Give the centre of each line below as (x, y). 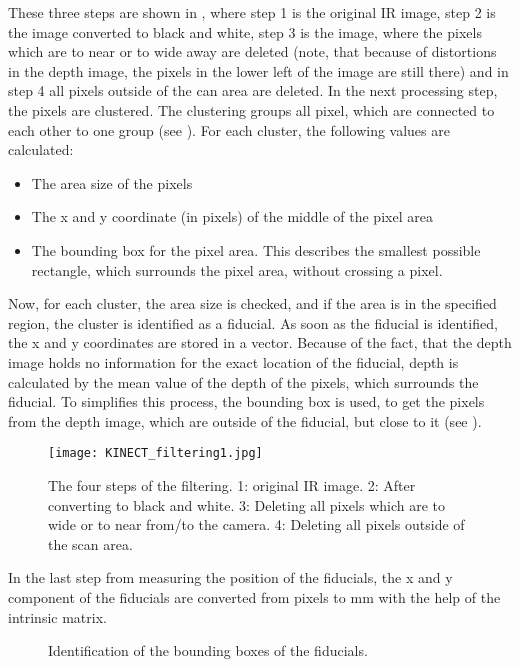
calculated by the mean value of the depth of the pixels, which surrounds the (243, 381)
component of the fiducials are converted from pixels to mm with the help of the (254, 596)
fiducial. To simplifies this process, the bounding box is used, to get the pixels (246, 401)
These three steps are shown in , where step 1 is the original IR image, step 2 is (252, 12)
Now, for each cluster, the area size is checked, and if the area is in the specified (252, 303)
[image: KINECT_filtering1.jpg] (155, 453)
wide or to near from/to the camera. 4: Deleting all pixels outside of (256, 524)
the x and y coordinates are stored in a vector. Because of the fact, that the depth (260, 342)
